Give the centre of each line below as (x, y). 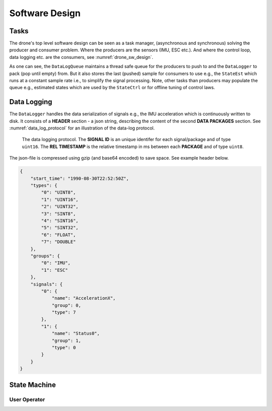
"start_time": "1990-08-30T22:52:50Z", (80, 178)
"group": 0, (66, 305)
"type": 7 (64, 313)
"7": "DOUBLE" (58, 242)
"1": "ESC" (54, 270)
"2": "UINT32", (60, 207)
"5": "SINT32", (60, 228)
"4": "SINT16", (60, 221)
